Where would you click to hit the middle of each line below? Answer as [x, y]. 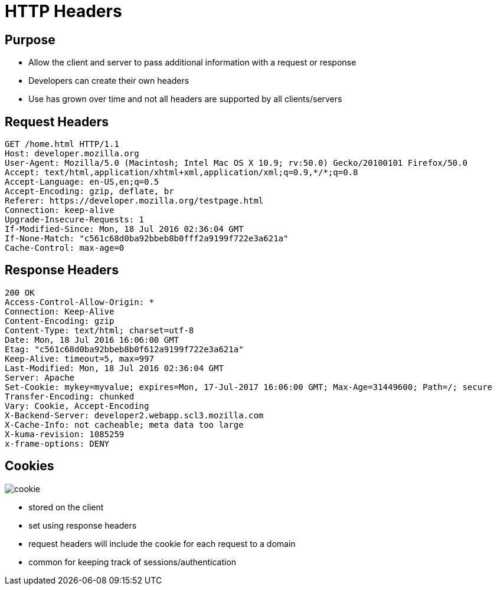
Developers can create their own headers [109, 81]
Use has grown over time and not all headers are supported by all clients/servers [185, 99]
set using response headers [83, 525]
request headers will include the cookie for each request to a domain [162, 543]
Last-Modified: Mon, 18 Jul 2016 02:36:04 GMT [114, 368]
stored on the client [66, 507]
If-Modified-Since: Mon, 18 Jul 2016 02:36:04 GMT [124, 229]
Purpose [30, 40]
